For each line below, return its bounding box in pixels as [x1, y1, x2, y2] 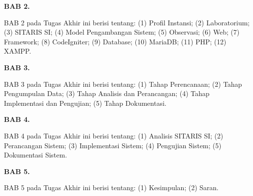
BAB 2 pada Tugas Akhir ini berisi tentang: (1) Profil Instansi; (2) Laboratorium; [4, 17, 250, 27]
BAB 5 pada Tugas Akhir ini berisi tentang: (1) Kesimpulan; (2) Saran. [4, 182, 219, 193]
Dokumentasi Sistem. [4, 150, 67, 160]
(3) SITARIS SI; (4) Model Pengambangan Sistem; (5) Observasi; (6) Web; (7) [4, 27, 240, 37]
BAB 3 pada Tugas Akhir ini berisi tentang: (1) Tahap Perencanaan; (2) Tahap [4, 78, 242, 89]
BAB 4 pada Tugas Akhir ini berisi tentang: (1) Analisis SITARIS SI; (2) [4, 130, 223, 140]
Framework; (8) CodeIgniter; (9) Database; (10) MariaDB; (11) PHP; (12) [4, 36, 227, 46]
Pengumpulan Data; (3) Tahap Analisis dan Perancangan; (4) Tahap [4, 88, 210, 98]
